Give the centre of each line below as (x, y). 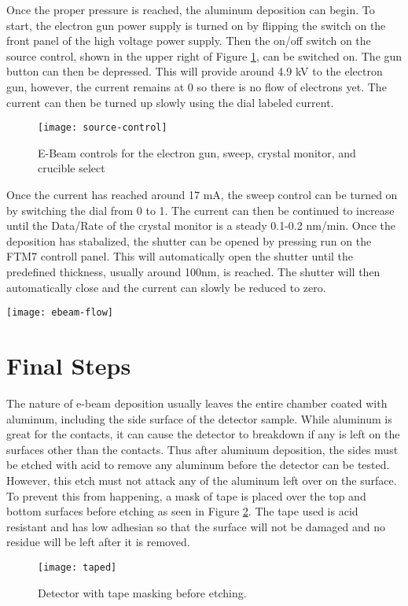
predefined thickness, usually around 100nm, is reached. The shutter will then (193, 271)
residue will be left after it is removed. (98, 542)
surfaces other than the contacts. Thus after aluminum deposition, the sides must (202, 449)
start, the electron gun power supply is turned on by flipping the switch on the (196, 25)
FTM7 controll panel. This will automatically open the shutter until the (180, 256)
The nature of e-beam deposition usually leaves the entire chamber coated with (197, 403)
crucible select (72, 168)
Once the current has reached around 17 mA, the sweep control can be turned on (202, 194)
